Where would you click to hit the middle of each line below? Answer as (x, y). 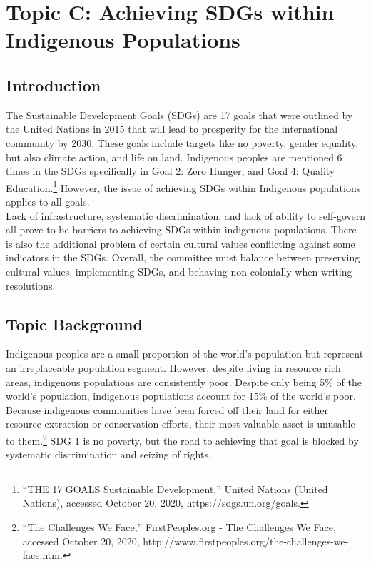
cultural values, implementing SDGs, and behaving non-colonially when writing (179, 271)
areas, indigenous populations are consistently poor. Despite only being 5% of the (184, 381)
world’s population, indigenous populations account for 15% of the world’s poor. (181, 396)
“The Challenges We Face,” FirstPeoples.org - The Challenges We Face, (179, 526)
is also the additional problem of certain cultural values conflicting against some (181, 243)
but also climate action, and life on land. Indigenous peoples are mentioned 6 (174, 157)
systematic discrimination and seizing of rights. (108, 454)
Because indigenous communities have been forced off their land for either (167, 409)
